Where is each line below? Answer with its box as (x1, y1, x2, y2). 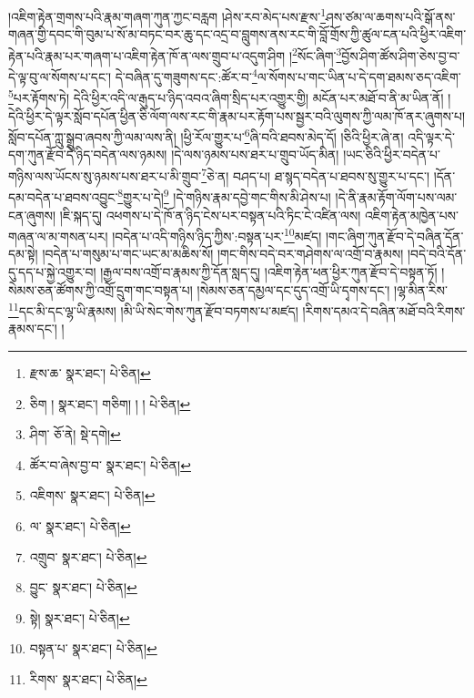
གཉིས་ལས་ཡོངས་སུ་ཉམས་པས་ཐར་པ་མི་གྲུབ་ (8, 166, 202, 185)
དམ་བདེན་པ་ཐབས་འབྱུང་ (8, 187, 118, 206)
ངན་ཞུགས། (8, 205, 56, 224)
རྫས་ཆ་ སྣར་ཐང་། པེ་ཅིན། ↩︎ (29, 364, 151, 382)
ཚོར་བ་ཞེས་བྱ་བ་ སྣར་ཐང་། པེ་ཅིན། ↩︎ (29, 455, 191, 474)
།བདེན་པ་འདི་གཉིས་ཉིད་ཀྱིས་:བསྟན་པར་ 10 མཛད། (112, 224, 322, 245)
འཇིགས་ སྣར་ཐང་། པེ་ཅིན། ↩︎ (29, 486, 156, 505)
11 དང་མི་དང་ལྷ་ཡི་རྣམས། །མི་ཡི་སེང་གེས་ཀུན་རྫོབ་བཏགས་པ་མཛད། (8, 299, 298, 320)
